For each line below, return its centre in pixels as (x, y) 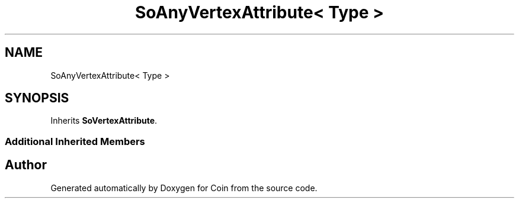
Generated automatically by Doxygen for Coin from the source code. (184, 188)
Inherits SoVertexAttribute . (104, 121)
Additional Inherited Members (75, 141)
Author (26, 165)
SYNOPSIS (37, 98)
